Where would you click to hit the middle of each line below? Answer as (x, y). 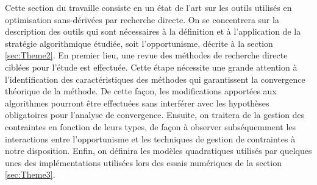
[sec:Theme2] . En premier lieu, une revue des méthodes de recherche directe (146, 55)
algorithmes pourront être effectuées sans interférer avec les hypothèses (137, 103)
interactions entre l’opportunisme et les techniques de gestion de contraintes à (150, 138)
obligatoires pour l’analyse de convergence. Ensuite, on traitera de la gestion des (155, 115)
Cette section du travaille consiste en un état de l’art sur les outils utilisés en (148, 7)
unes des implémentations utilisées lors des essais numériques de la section (143, 162)
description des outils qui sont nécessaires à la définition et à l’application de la (153, 31)
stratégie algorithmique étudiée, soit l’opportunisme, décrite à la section (139, 43)
